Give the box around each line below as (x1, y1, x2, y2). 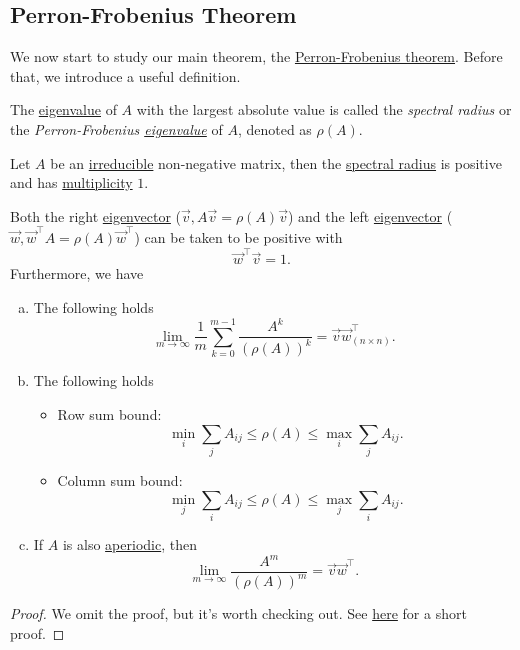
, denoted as (237, 118, 312, 139)
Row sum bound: (57, 404, 162, 425)
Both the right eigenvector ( (10, 205, 181, 226)
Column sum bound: (57, 470, 183, 490)
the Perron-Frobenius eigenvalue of (10, 118, 223, 139)
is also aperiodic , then (62, 533, 197, 554)
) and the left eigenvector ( (287, 205, 453, 226)
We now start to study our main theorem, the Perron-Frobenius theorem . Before (10, 46, 503, 67)
